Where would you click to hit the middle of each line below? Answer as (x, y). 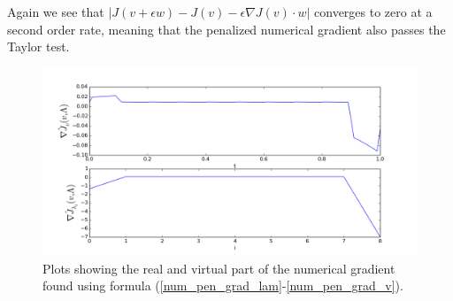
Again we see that (56, 12)
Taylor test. (38, 46)
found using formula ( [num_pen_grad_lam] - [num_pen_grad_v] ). (223, 286)
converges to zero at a (373, 12)
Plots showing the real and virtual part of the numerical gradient (219, 268)
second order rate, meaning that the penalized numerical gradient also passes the (226, 29)
